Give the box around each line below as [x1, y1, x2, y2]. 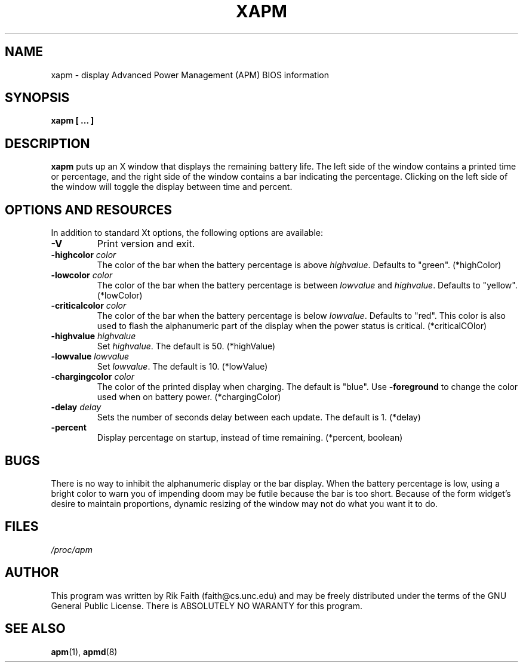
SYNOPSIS [5, 90, 70, 106]
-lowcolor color [51, 270, 113, 281]
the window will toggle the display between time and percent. [51, 182, 293, 192]
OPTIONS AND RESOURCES [5, 202, 173, 217]
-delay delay [51, 402, 101, 413]
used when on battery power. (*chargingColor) [97, 392, 281, 402]
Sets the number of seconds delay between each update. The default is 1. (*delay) [97, 412, 421, 423]
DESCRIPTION [5, 136, 90, 151]
